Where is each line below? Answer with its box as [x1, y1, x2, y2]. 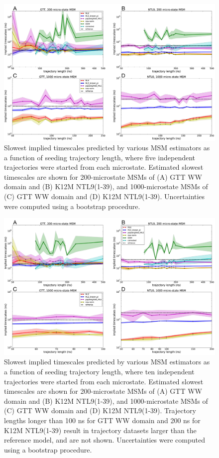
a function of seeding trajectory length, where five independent [4, 152, 196, 162]
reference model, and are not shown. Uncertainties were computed [4, 435, 205, 445]
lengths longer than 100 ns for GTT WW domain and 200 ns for [4, 415, 201, 425]
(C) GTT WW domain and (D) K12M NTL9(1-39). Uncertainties [4, 191, 205, 202]
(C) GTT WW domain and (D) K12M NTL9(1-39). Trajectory [4, 405, 196, 416]
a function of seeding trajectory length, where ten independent [4, 366, 195, 376]
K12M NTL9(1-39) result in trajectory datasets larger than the [4, 425, 197, 435]
